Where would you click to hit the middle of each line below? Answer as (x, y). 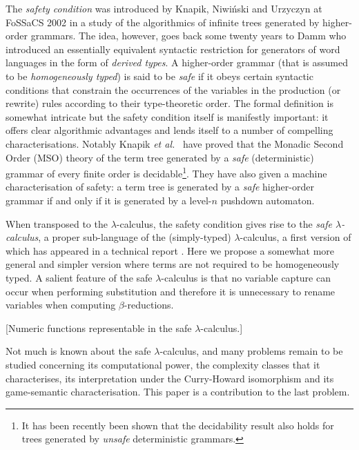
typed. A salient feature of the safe (79, 277)
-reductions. (149, 305)
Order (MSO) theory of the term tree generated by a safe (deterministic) (160, 157)
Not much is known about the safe (78, 351)
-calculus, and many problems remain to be (251, 351)
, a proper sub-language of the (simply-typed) (135, 237)
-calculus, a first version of (295, 237)
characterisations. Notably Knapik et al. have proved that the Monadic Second (175, 143)
